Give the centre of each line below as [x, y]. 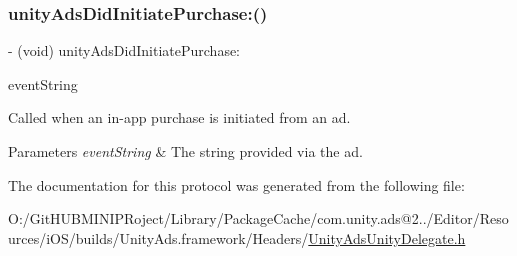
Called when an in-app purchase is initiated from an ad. [179, 117]
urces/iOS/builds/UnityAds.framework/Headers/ [158, 237]
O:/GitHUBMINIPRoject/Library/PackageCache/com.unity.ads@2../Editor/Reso [258, 218]
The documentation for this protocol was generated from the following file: [236, 184]
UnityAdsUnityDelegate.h [387, 237]
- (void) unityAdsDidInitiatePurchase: [124, 50]
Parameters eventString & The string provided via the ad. [185, 151]
